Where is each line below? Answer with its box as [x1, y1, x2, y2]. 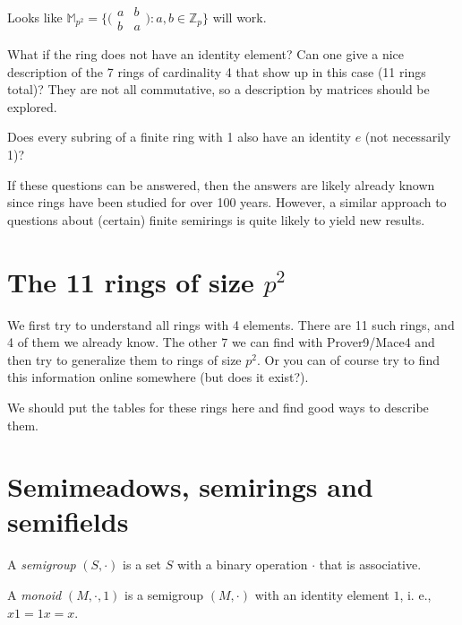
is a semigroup [124, 586, 204, 603]
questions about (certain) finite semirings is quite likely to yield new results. [7, 210, 425, 229]
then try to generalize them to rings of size [7, 350, 242, 369]
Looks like [7, 7, 63, 26]
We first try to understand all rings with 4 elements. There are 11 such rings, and [7, 315, 455, 334]
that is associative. [319, 555, 422, 574]
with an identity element [254, 586, 389, 603]
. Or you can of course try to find [256, 350, 440, 369]
